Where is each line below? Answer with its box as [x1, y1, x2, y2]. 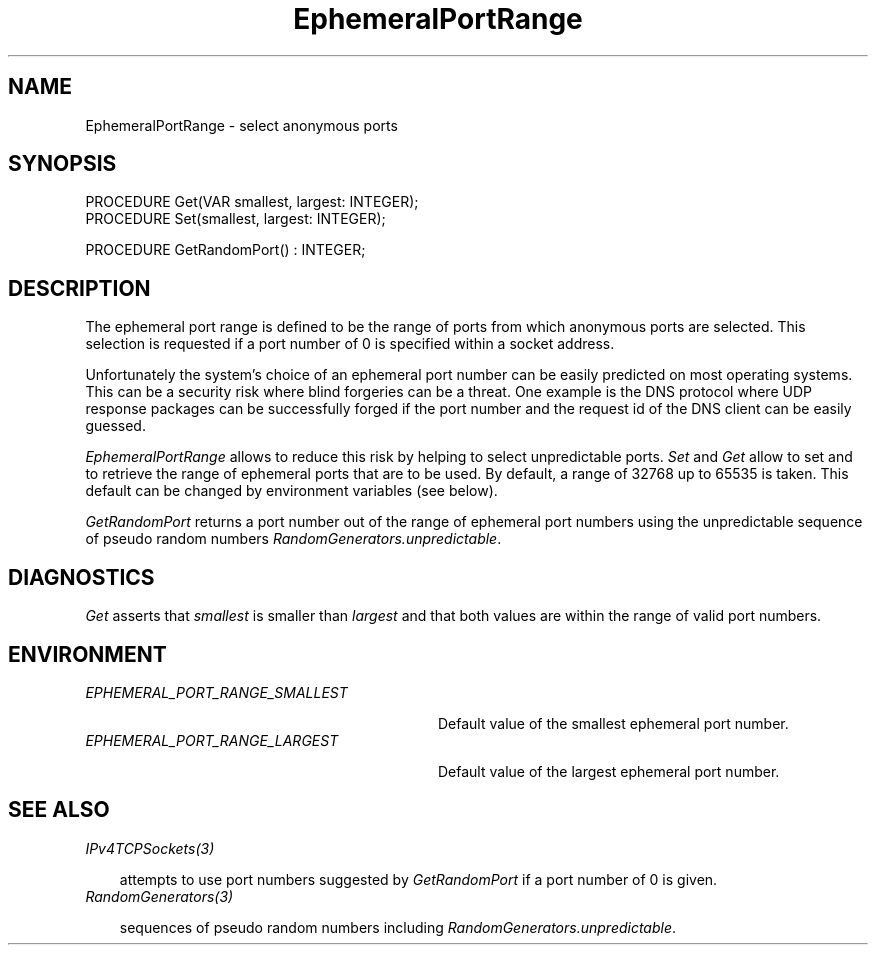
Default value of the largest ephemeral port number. [438, 762, 780, 780]
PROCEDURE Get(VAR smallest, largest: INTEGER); [85, 193, 419, 211]
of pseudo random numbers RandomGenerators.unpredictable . [85, 530, 502, 548]
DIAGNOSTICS [8, 564, 155, 590]
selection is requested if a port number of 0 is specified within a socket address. [85, 335, 615, 353]
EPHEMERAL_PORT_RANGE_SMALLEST [85, 683, 348, 701]
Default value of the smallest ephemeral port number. [438, 714, 789, 732]
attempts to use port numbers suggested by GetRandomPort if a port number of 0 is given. [119, 870, 718, 888]
